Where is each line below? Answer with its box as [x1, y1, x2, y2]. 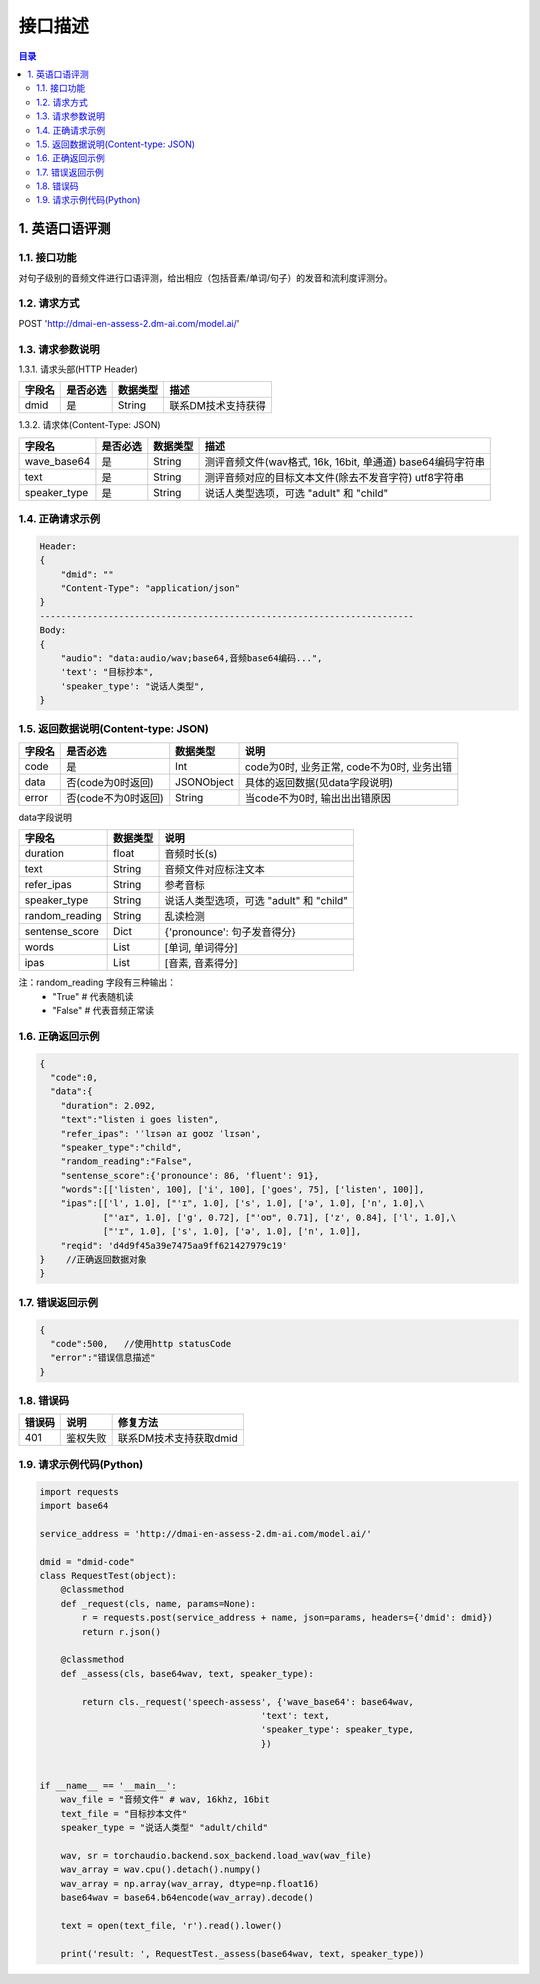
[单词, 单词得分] [164, 941, 239, 955]
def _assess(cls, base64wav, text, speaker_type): [60, 1668, 314, 1679]
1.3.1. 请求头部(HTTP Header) [18, 363, 139, 375]
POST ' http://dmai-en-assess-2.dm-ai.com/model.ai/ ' [18, 317, 240, 329]
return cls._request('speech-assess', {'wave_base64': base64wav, [81, 1696, 415, 1707]
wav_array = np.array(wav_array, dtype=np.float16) [60, 1878, 320, 1889]
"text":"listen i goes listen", [60, 1114, 220, 1125]
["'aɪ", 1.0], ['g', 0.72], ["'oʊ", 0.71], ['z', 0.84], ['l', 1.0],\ [102, 1211, 457, 1223]
